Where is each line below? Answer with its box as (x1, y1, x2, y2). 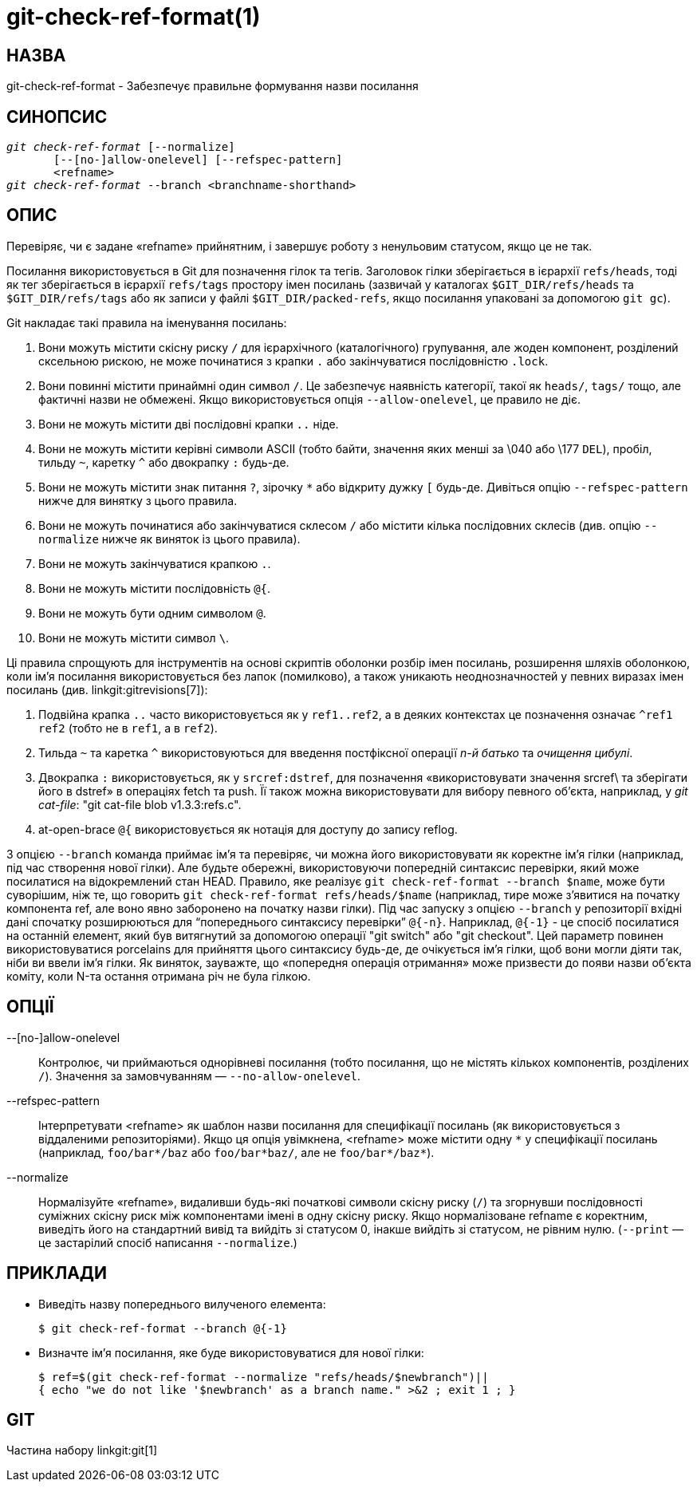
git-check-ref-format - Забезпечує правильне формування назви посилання (6, 79, 419, 93)
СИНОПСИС (6, 106, 108, 127)
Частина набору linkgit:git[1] (6, 1443, 158, 1458)
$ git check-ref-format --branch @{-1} (38, 1321, 287, 1335)
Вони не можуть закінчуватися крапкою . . (38, 556, 271, 570)
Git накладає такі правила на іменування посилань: (6, 315, 287, 330)
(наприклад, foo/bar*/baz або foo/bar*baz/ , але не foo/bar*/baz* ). (38, 1145, 435, 1159)
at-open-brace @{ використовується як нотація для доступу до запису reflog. (38, 822, 458, 836)
